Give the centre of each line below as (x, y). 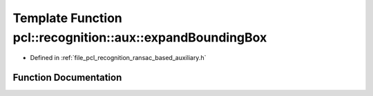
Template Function (67, 18)
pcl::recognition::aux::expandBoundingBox (140, 37)
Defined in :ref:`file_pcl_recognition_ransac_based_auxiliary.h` (118, 58)
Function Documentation (67, 78)
